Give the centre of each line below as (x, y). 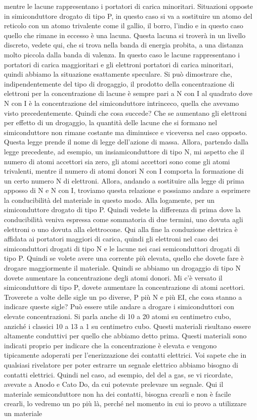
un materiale (23, 413)
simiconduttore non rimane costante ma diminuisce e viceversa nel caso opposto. (126, 132)
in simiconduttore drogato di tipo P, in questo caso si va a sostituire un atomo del (128, 16)
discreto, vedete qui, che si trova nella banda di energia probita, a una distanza (124, 45)
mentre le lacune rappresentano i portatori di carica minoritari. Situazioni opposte (128, 6)
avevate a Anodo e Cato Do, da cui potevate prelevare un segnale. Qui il (114, 384)
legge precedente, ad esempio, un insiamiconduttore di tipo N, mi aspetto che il (124, 151)
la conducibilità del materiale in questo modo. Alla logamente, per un (109, 200)
